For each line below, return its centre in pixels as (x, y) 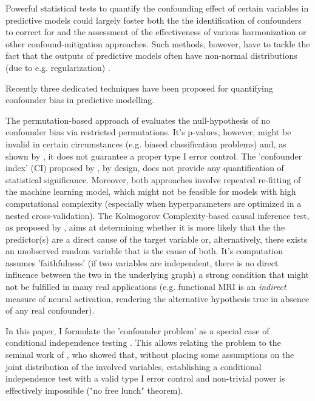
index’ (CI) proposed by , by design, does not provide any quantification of (145, 168)
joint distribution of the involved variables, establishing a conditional (134, 366)
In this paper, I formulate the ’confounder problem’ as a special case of (137, 330)
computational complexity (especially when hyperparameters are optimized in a (154, 203)
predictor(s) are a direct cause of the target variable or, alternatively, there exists (157, 239)
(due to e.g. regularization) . (58, 67)
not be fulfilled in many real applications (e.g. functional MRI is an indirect (146, 287)
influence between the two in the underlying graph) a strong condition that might (157, 275)
